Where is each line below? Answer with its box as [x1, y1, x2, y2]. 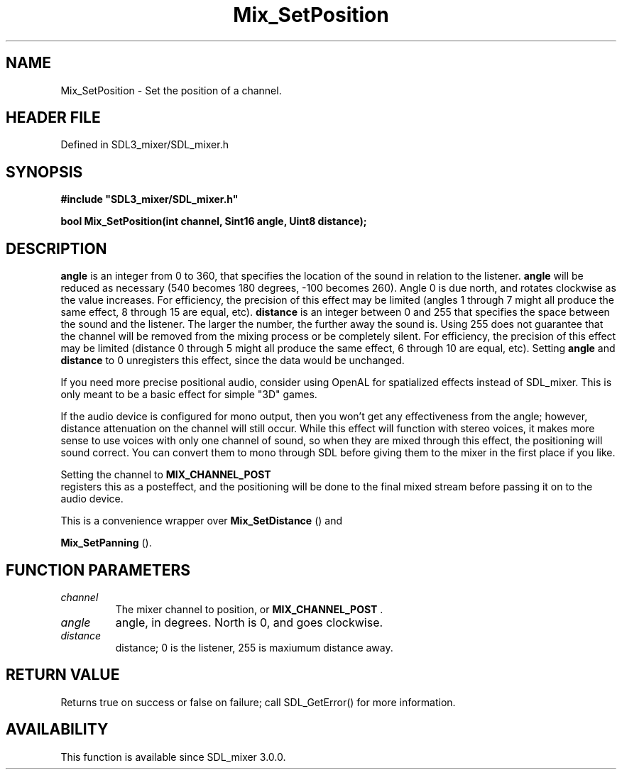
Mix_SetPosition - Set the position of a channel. [60, 84, 282, 97]
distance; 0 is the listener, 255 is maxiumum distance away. [115, 641, 393, 654]
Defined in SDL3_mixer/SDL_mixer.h [60, 138, 229, 151]
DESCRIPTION [6, 239, 107, 258]
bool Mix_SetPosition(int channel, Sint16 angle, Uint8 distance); [60, 215, 367, 228]
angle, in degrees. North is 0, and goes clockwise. [115, 615, 383, 630]
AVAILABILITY [6, 720, 109, 739]
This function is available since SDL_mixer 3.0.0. [60, 750, 286, 763]
